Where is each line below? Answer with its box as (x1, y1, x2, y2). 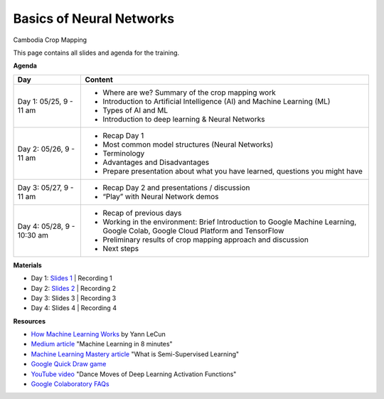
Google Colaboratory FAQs (31, 380, 110, 388)
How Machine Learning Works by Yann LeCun (31, 330, 166, 339)
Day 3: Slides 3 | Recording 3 (31, 294, 117, 302)
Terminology (102, 148, 145, 158)
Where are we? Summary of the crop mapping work (102, 87, 277, 97)
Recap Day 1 (102, 130, 144, 140)
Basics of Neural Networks (13, 11, 174, 26)
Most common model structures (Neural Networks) (102, 139, 274, 149)
